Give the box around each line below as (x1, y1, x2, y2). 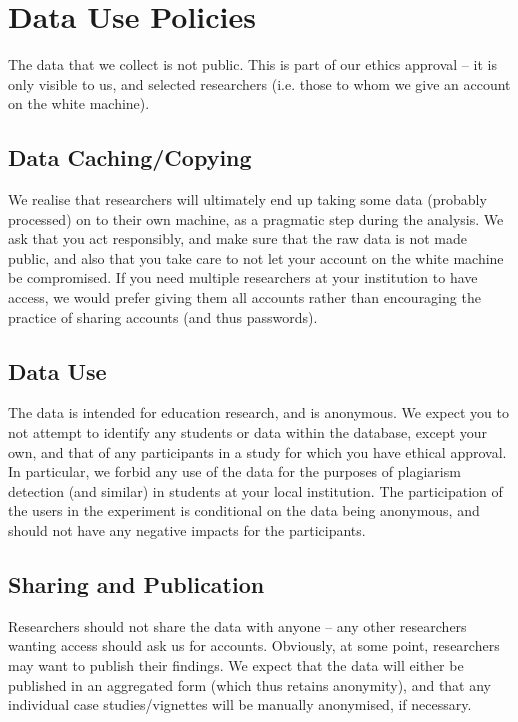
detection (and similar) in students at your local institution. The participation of (8, 480, 503, 501)
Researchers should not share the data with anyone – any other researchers (8, 615, 467, 636)
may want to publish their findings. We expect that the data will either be (8, 655, 464, 676)
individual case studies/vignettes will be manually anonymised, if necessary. (8, 694, 472, 715)
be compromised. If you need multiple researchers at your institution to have (8, 267, 478, 288)
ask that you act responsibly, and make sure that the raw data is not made (8, 228, 467, 249)
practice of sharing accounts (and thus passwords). (8, 306, 318, 327)
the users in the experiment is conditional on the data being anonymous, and (8, 500, 480, 521)
